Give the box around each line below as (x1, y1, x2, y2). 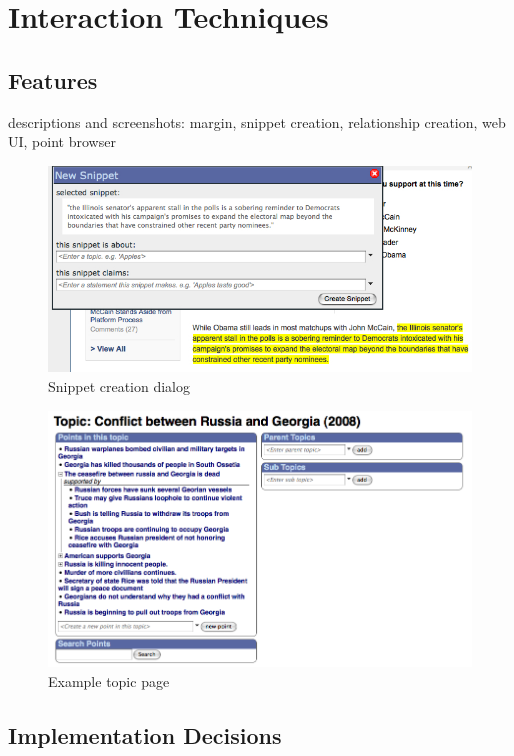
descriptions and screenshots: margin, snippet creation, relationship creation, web (8, 111, 506, 132)
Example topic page (48, 670, 170, 691)
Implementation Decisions (8, 719, 282, 750)
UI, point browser (8, 131, 116, 152)
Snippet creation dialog (48, 376, 191, 397)
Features (8, 64, 98, 95)
